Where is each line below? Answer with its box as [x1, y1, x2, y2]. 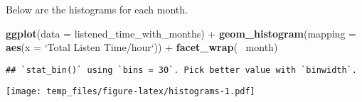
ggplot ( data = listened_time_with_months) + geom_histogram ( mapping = [6, 25, 356, 40]
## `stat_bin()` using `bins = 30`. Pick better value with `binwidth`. [6, 64, 357, 75]
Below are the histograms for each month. [6, 2, 188, 16]
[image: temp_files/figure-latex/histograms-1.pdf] [6, 86, 255, 97]
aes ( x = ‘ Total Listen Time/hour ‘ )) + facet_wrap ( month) [6, 40, 278, 55]
